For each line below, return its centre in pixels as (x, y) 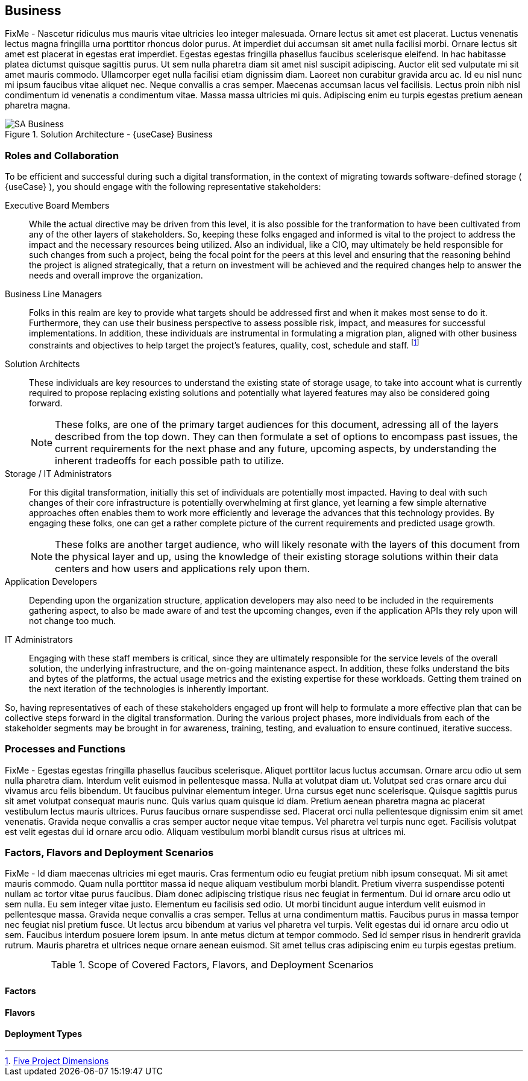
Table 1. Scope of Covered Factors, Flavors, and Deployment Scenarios (212, 965)
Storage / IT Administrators (58, 473)
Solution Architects (42, 364)
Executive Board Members (57, 206)
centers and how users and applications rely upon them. (183, 568)
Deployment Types (44, 1034)
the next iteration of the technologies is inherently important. (149, 689)
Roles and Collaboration (62, 155)
